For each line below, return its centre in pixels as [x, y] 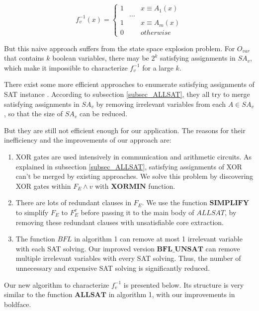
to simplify [32, 212]
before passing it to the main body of [137, 212]
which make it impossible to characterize [66, 67]
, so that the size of [33, 114]
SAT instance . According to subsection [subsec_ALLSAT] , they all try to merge [127, 94]
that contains [24, 58]
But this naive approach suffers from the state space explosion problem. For [120, 48]
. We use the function [174, 202]
